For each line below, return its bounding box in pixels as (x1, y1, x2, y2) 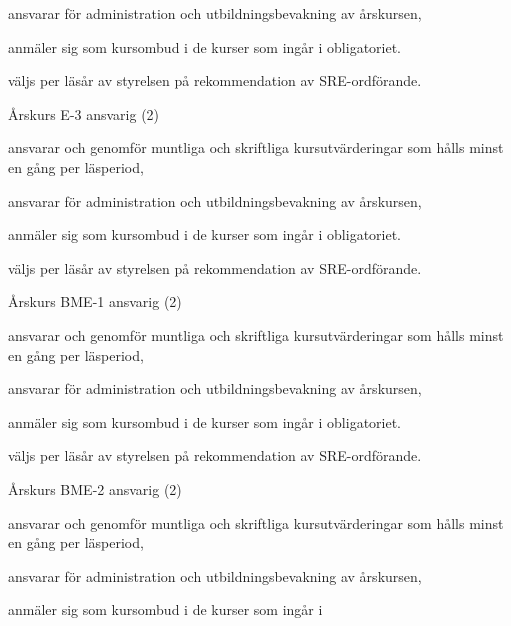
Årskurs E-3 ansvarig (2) (8, 103, 160, 124)
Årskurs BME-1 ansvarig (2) (8, 291, 182, 312)
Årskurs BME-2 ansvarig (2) (8, 478, 182, 499)
